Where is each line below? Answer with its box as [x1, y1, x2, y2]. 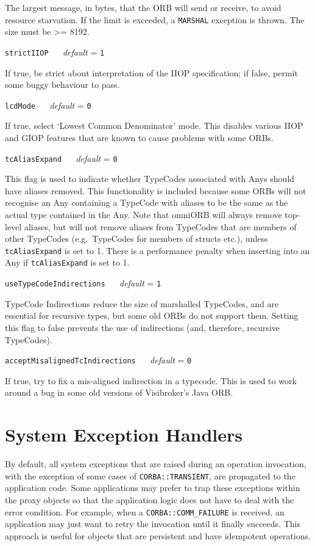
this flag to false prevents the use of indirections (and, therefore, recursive [5, 321, 280, 333]
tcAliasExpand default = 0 [5, 151, 118, 164]
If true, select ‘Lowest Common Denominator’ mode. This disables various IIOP [5, 119, 303, 132]
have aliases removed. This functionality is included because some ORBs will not [5, 184, 306, 197]
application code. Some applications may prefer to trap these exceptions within [5, 481, 300, 494]
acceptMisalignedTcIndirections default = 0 [5, 354, 192, 366]
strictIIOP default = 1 [5, 45, 105, 58]
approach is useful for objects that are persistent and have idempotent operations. [5, 529, 311, 542]
